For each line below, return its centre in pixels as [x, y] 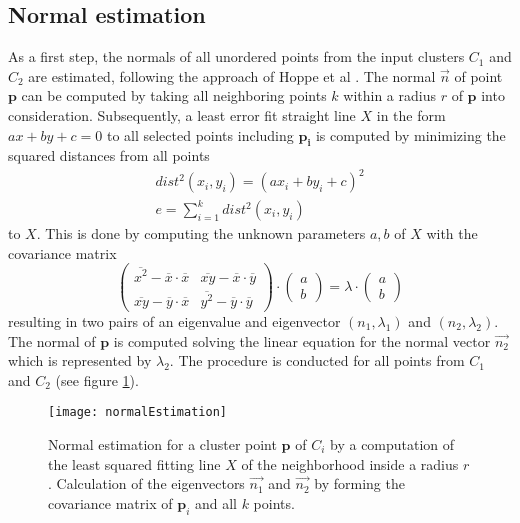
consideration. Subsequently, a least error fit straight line [182, 114]
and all [215, 502]
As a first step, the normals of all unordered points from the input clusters [236, 56]
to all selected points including [200, 134]
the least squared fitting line [134, 463]
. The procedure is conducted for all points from [317, 360]
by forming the [359, 483]
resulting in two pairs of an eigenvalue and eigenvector [174, 320]
